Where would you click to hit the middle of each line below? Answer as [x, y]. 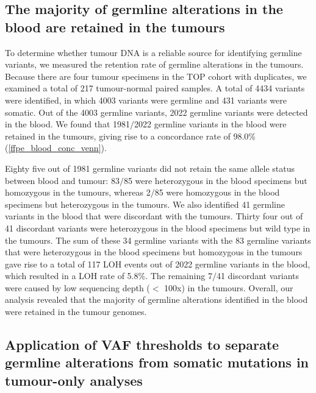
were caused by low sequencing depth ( [77, 287]
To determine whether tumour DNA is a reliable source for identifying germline [153, 52]
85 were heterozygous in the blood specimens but [215, 180]
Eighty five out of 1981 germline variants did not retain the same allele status [150, 168]
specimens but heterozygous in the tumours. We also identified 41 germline [145, 204]
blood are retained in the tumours [115, 27]
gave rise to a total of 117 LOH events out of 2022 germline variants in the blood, [158, 264]
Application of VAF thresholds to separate [142, 345]
